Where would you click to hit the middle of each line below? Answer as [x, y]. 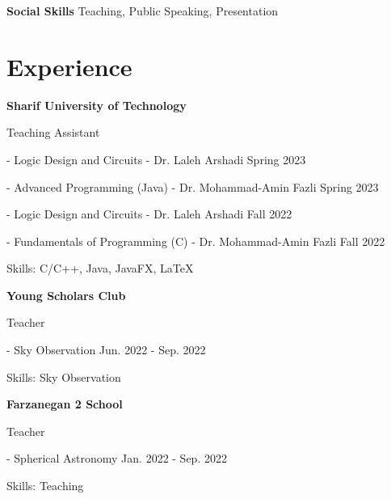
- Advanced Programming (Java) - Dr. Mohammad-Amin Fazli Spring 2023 [193, 186]
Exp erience [69, 66]
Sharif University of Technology [97, 105]
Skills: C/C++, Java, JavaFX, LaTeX [100, 268]
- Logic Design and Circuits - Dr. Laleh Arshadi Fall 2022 [149, 214]
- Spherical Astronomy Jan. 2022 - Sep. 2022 [117, 458]
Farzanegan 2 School [65, 404]
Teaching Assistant [53, 132]
